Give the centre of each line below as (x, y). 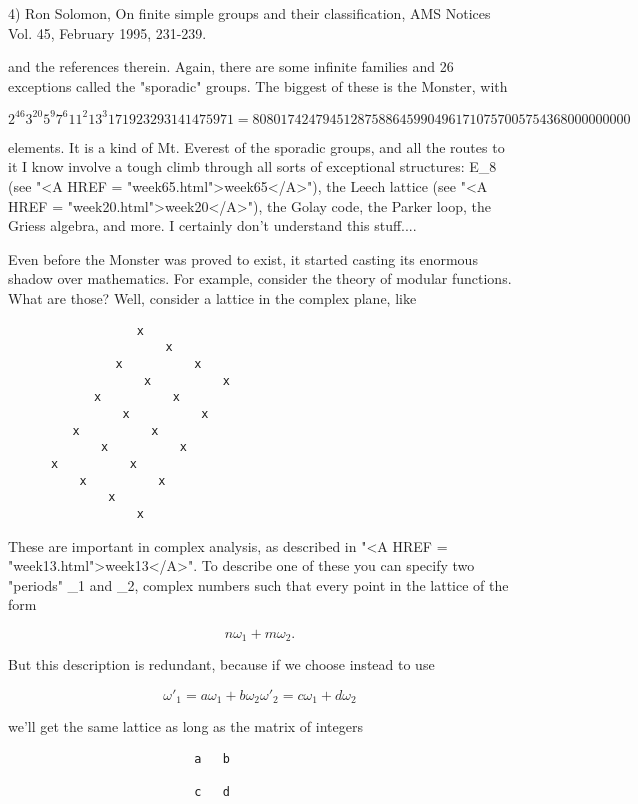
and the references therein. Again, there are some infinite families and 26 (231, 66)
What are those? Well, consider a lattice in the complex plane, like (212, 298)
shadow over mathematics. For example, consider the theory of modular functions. (260, 278)
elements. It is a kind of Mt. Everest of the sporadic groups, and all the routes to (256, 146)
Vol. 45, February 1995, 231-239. (107, 32)
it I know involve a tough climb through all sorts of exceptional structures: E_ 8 (252, 166)
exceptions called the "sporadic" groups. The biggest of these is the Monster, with (258, 85)
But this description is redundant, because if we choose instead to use (221, 664)
